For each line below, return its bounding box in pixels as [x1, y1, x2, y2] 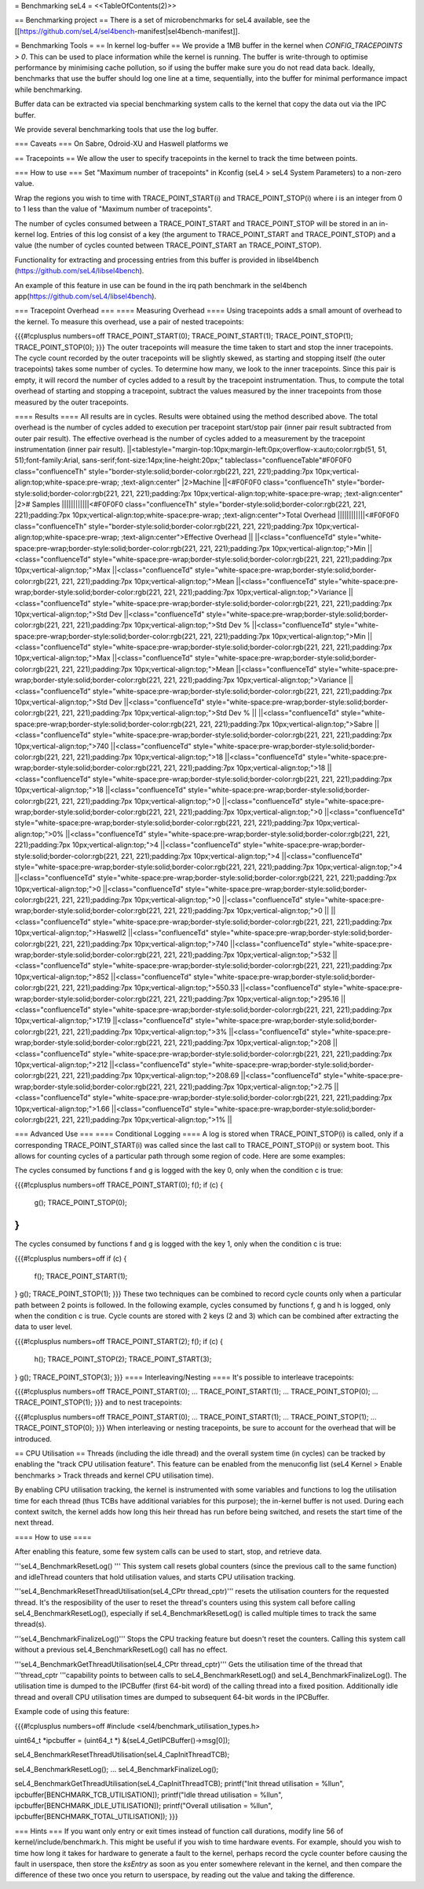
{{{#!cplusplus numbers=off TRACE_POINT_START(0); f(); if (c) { [14, 1180, 224, 1189]
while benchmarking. [14, 85, 82, 94]
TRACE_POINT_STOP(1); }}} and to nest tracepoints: [14, 1398, 182, 1407]
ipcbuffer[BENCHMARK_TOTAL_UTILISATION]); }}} [14, 1812, 178, 1821]
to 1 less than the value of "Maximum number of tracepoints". [14, 204, 213, 214]
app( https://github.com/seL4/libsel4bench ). [14, 291, 157, 301]
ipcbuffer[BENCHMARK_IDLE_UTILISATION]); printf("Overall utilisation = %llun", [14, 1800, 273, 1810]
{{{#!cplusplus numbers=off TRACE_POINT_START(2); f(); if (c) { [14, 1336, 224, 1346]
